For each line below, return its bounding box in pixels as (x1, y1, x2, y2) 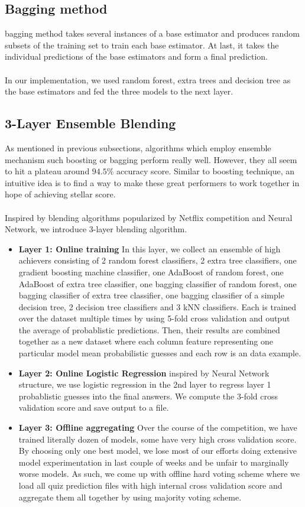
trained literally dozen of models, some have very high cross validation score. (18, 433, 297, 445)
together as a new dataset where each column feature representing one (18, 335, 273, 347)
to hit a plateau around (5, 165, 90, 177)
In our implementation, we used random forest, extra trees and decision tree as (5, 73, 291, 86)
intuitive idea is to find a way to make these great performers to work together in (5, 176, 300, 188)
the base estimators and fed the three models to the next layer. (5, 85, 233, 97)
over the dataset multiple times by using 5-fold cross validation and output (18, 312, 290, 324)
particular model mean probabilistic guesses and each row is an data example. (18, 347, 301, 359)
